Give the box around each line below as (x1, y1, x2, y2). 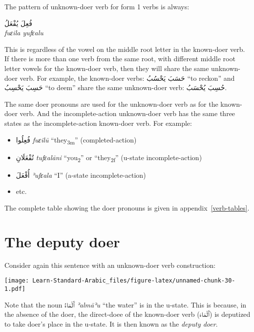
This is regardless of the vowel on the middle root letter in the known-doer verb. (4, 44, 245, 54)
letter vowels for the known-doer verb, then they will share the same (4, 63, 209, 73)
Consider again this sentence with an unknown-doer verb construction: (4, 260, 216, 270)
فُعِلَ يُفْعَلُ (4, 18, 33, 28)
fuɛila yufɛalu (4, 27, 43, 38)
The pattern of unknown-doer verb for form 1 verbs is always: (4, 1, 190, 11)
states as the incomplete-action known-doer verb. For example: (4, 118, 192, 128)
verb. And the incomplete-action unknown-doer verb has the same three (20, 108, 235, 119)
